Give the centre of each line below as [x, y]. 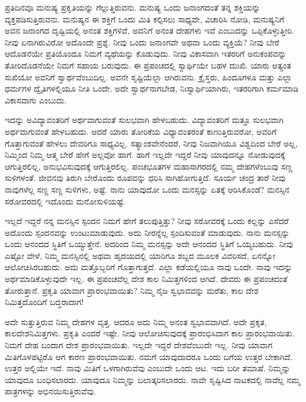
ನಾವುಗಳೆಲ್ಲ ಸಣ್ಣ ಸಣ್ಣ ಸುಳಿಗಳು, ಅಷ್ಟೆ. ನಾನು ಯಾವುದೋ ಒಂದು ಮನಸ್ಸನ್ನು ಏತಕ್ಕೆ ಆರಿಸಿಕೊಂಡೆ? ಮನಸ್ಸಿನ [147, 189]
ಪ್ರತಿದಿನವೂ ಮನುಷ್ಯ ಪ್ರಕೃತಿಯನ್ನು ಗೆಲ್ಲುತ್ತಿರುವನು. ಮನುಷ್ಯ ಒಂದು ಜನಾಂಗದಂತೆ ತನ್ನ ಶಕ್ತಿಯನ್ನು [133, 7]
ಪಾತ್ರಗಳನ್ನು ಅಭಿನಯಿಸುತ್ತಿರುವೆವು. [50, 391]
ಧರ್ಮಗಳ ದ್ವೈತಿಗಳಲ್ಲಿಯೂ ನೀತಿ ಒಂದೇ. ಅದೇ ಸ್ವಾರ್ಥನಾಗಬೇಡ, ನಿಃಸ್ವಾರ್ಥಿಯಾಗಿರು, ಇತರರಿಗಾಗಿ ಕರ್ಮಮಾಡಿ [152, 88]
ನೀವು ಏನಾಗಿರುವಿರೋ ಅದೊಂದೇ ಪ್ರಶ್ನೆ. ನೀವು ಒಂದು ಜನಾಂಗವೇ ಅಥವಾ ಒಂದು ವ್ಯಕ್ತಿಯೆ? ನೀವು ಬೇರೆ [142, 42]
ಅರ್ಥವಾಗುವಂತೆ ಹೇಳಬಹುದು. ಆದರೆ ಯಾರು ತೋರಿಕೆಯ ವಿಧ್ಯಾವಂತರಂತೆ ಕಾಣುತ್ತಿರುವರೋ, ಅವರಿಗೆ [141, 131]
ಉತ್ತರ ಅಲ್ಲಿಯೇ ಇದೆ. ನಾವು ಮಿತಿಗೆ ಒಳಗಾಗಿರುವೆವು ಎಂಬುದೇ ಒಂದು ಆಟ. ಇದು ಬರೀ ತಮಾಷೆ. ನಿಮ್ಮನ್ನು [148, 368]
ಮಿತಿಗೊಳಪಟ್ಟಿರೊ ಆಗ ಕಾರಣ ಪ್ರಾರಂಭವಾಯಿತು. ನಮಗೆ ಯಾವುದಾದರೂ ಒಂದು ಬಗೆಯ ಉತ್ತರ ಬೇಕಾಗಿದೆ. [149, 356]
